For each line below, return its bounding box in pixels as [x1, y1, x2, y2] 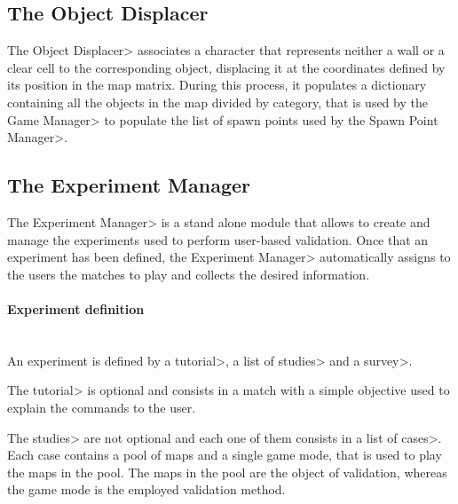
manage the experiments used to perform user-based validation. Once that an [7, 230, 429, 248]
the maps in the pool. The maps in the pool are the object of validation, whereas [7, 462, 447, 481]
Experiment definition [7, 299, 145, 318]
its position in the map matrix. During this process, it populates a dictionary [7, 75, 427, 94]
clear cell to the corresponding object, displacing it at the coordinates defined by [7, 58, 446, 76]
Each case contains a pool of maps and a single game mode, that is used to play [7, 445, 442, 464]
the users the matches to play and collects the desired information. [7, 264, 370, 283]
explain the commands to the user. [7, 398, 196, 416]
